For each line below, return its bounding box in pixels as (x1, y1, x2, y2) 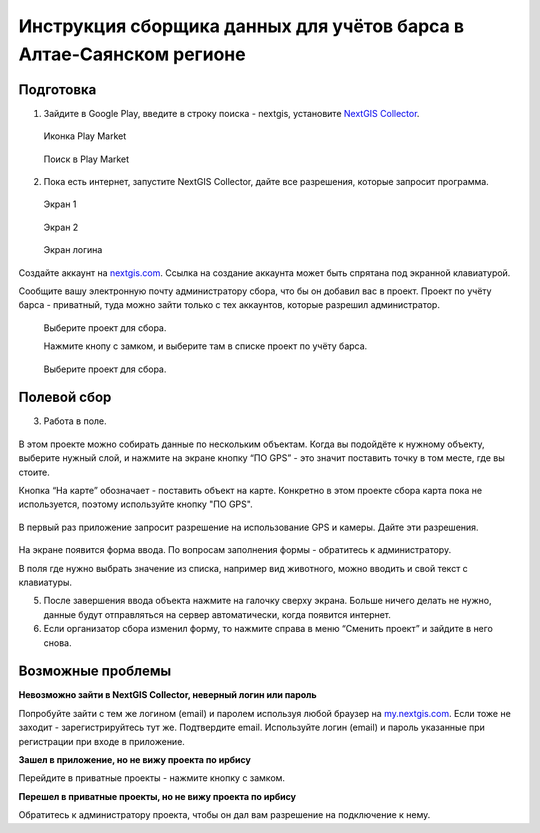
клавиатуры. (18, 576, 73, 588)
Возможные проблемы (18, 663, 172, 680)
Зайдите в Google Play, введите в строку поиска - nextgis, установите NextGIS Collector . (43, 107, 420, 119)
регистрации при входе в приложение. (18, 735, 185, 747)
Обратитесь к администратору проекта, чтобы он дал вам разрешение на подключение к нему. (18, 809, 431, 821)
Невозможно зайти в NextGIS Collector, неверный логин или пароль (18, 689, 317, 701)
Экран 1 (43, 198, 77, 210)
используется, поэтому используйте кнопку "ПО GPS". (18, 498, 254, 510)
